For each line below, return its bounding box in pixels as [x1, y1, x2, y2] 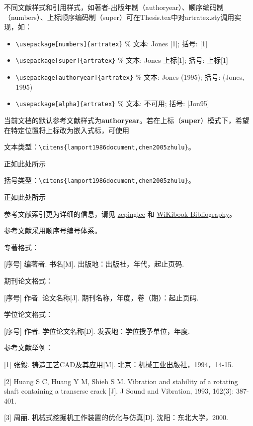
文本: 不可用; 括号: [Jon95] [126, 98, 209, 109]
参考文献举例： [4, 342, 53, 353]
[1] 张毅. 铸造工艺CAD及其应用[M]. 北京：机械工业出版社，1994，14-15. [4, 359, 234, 370]
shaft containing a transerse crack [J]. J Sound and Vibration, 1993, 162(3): [4, 386, 234, 396]
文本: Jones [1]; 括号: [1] [133, 38, 208, 48]
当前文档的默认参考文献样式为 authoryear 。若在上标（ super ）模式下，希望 [4, 115, 250, 125]
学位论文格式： [4, 309, 53, 319]
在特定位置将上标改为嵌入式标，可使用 [4, 125, 129, 135]
